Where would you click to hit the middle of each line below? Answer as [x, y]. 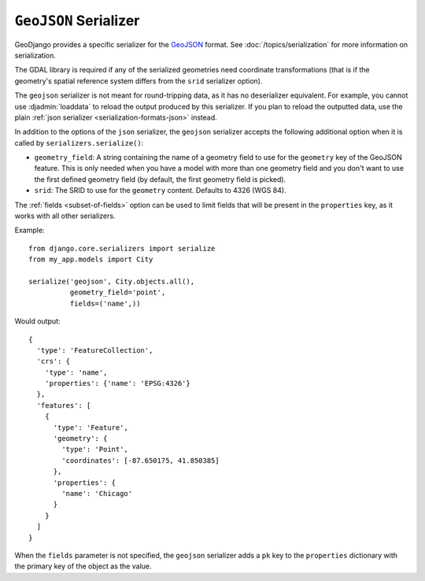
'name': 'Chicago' [97, 493]
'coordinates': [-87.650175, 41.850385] [140, 460]
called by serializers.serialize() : [79, 142]
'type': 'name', [76, 372]
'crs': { [54, 361]
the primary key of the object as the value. [83, 566]
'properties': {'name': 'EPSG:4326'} [117, 383]
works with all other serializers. [65, 216]
